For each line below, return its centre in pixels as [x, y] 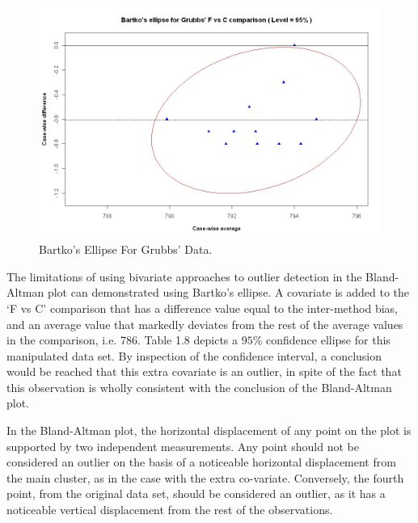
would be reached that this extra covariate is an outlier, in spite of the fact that [204, 371]
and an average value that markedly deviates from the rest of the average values [205, 324]
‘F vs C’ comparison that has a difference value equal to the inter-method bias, [202, 308]
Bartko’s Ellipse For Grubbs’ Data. [126, 249]
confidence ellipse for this [328, 340]
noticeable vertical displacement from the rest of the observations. [170, 510]
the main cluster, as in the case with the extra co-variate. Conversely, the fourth [205, 477]
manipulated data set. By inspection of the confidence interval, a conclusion [194, 355]
